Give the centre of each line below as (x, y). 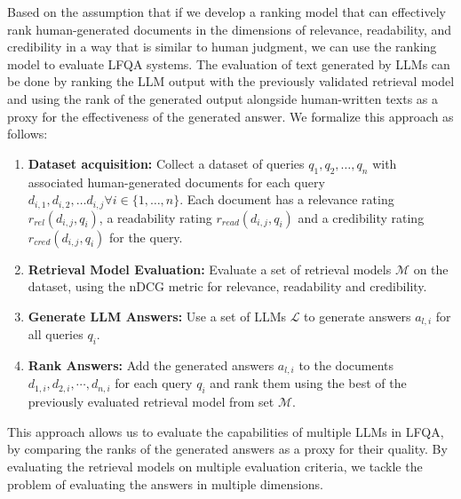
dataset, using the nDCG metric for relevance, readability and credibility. (227, 286)
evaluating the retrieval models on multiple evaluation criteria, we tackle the (215, 467)
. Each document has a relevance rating (287, 199)
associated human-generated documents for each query (176, 182)
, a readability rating (155, 217)
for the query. (146, 237)
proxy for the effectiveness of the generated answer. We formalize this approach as (230, 116)
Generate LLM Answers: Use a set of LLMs (157, 316)
